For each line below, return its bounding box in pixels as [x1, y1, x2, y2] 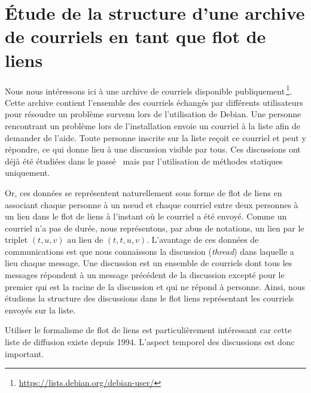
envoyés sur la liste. [5, 303, 76, 316]
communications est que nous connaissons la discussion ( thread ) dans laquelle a [5, 245, 294, 257]
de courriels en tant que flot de [5, 24, 266, 48]
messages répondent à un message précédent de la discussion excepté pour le [5, 269, 285, 281]
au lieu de [67, 233, 103, 246]
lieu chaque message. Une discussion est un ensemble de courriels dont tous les [5, 257, 292, 269]
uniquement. [5, 166, 50, 179]
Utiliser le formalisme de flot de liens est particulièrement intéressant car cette [5, 324, 292, 336]
